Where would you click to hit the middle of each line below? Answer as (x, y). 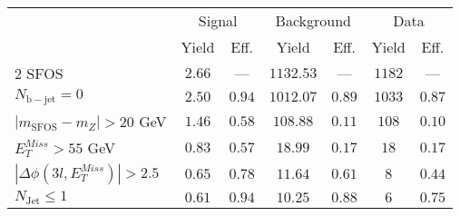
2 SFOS (39, 73)
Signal (218, 20)
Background (313, 20)
